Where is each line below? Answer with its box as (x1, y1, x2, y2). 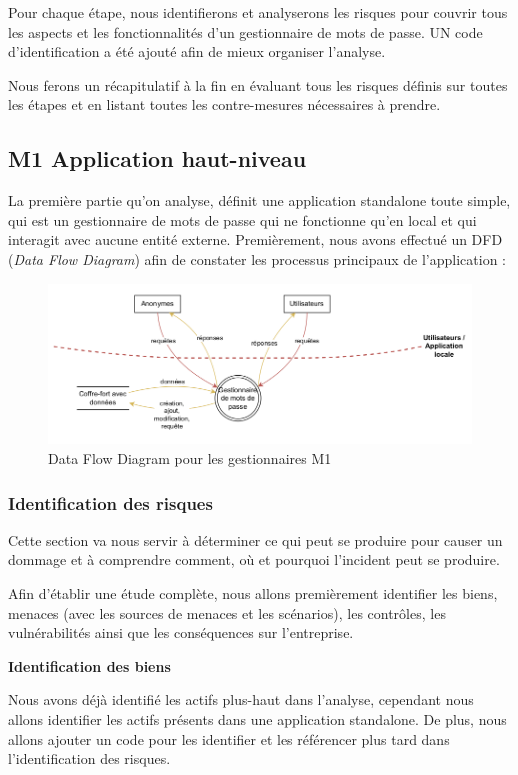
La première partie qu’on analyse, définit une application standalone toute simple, (8, 190, 511, 211)
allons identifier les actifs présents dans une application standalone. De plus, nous (8, 709, 507, 730)
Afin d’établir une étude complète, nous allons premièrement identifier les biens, (8, 583, 498, 604)
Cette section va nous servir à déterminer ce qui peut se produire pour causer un (8, 529, 503, 550)
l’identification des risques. (8, 748, 171, 769)
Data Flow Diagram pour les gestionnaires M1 (48, 448, 332, 469)
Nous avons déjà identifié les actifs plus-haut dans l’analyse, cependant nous (8, 689, 474, 710)
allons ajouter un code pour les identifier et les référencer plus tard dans (8, 728, 450, 749)
